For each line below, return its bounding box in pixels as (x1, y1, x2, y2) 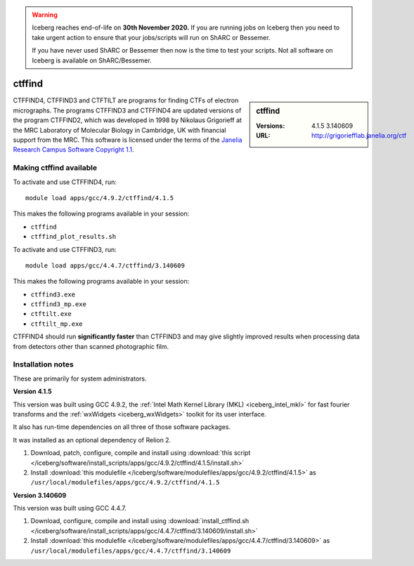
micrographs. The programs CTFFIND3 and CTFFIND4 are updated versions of (13, 106, 242, 114)
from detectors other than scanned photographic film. (13, 342, 169, 350)
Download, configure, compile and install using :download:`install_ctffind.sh (30, 517, 250, 525)
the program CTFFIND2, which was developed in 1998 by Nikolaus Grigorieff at (13, 116, 242, 124)
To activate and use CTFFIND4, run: (13, 178, 117, 186)
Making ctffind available (13, 163, 98, 173)
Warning (32, 11, 58, 19)
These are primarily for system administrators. (13, 374, 147, 383)
